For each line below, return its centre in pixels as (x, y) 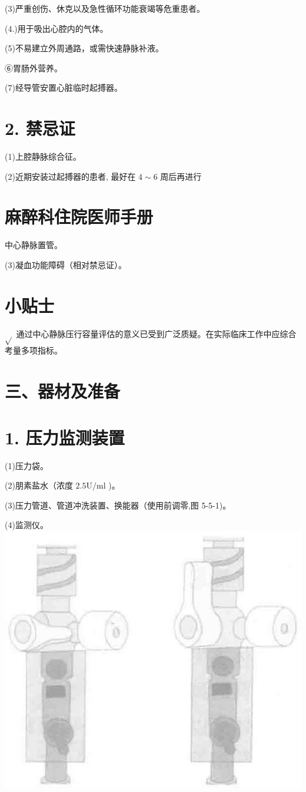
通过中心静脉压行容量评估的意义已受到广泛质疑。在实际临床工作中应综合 (156, 333)
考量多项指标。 (34, 350)
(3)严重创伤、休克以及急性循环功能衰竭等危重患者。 (105, 8)
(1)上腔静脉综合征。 (43, 156)
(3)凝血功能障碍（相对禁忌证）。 (66, 265)
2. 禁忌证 (40, 128)
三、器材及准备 (63, 391)
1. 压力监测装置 (65, 437)
